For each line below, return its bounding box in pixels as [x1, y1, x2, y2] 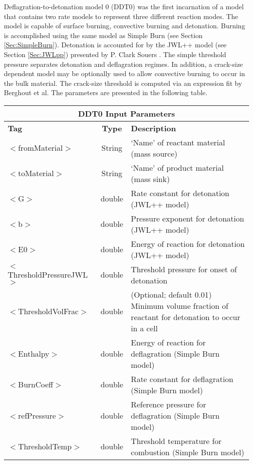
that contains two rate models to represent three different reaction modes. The [4, 11, 238, 21]
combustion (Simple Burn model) [131, 446, 244, 458]
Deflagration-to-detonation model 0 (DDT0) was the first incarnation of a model [4, 1, 244, 11]
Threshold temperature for [131, 435, 222, 446]
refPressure [18, 409, 56, 421]
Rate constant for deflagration [131, 373, 234, 384]
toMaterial [18, 167, 54, 179]
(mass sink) [131, 173, 170, 184]
